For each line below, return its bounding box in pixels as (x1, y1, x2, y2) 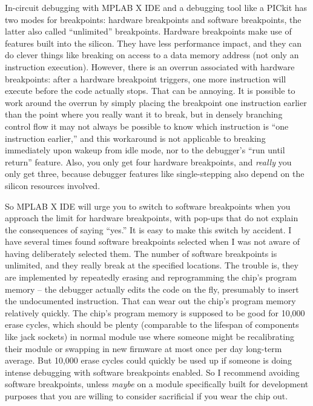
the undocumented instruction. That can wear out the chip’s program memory (5, 295, 296, 307)
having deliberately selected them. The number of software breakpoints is (5, 247, 277, 259)
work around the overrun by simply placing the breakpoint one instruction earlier (5, 96, 307, 108)
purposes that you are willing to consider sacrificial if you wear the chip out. (5, 390, 288, 402)
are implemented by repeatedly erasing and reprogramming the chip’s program (5, 271, 297, 284)
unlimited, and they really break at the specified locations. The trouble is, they (5, 259, 298, 271)
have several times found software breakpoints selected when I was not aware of (5, 235, 300, 248)
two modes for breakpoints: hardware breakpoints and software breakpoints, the (5, 13, 301, 25)
